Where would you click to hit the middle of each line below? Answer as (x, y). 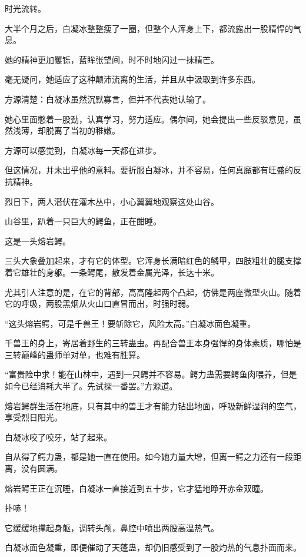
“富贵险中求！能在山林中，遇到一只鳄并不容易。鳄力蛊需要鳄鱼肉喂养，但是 (151, 374)
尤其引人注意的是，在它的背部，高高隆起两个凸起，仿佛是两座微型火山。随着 (153, 292)
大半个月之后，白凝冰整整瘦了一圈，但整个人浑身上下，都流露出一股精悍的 (149, 28)
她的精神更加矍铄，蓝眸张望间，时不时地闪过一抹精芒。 (112, 59)
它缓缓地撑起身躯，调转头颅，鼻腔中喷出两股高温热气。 (112, 527)
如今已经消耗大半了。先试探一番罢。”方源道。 (91, 386)
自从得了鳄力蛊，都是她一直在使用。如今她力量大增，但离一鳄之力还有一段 (149, 457)
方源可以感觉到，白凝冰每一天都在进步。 (83, 150)
